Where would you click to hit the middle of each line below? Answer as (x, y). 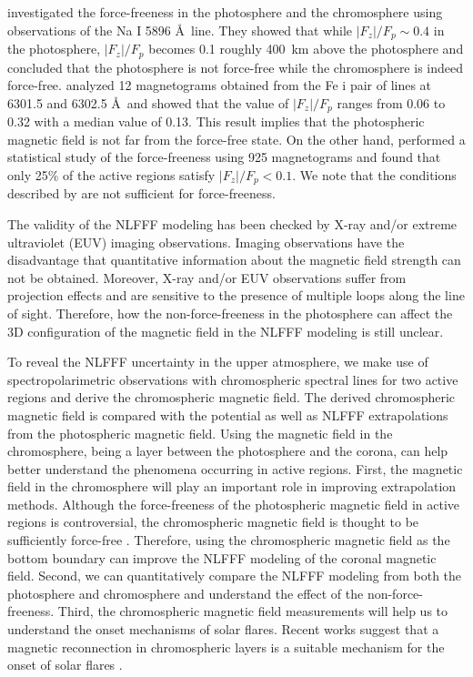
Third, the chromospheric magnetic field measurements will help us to (253, 611)
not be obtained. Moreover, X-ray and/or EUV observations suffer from (207, 277)
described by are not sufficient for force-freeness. (141, 193)
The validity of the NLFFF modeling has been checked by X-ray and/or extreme (232, 223)
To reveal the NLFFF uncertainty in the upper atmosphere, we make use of (218, 362)
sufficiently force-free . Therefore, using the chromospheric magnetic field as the (229, 540)
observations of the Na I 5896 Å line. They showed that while (180, 30)
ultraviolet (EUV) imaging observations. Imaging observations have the (206, 242)
